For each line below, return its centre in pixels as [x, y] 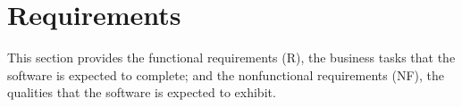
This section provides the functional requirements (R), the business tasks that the [231, 58]
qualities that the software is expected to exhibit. [142, 92]
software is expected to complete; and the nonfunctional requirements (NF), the [226, 74]
